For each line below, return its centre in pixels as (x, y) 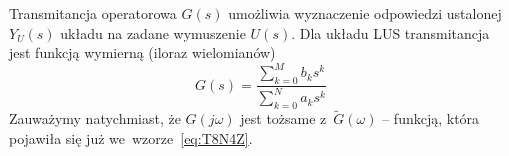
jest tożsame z (283, 118)
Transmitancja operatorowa (93, 13)
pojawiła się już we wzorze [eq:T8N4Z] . (131, 138)
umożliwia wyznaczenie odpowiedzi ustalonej (365, 13)
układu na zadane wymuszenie (153, 32)
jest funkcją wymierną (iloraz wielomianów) (142, 52)
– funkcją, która (431, 118)
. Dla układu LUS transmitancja (390, 32)
